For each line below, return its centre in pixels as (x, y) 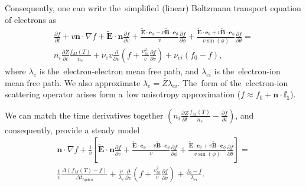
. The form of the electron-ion (233, 82)
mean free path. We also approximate (73, 82)
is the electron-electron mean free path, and (119, 70)
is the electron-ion (247, 70)
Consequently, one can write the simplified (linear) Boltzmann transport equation (153, 8)
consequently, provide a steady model (72, 129)
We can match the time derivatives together (84, 115)
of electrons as (30, 19)
